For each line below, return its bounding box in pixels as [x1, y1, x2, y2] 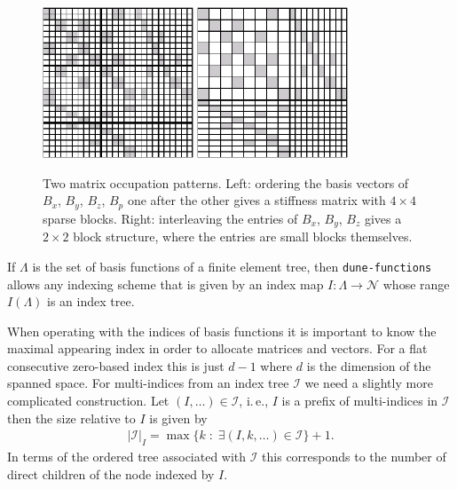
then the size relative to [7, 408, 136, 427]
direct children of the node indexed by [7, 464, 215, 483]
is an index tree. [47, 292, 135, 311]
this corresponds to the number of [262, 447, 446, 466]
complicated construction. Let [7, 391, 169, 410]
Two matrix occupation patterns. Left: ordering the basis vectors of [43, 173, 409, 192]
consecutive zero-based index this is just [7, 356, 225, 375]
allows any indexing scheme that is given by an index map [7, 274, 324, 293]
